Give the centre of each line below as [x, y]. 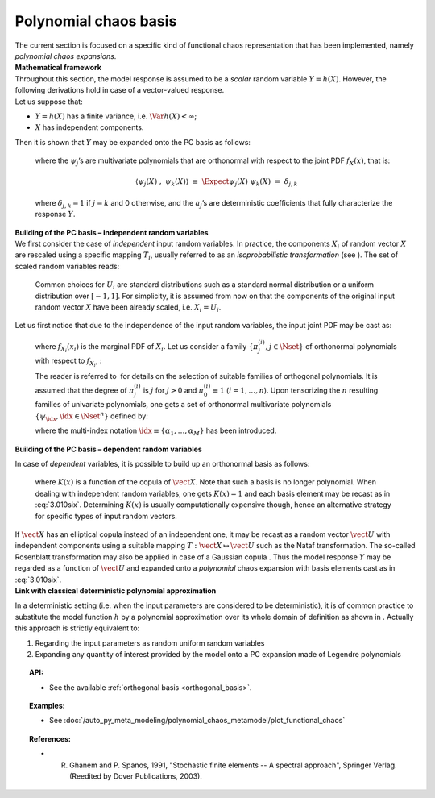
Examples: [47, 706]
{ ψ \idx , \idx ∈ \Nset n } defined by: [91, 416]
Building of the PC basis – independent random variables [112, 232]
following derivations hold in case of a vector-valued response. [120, 90]
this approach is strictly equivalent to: [77, 628]
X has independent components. [89, 127]
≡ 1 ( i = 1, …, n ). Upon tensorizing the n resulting [295, 390]
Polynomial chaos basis [96, 21]
